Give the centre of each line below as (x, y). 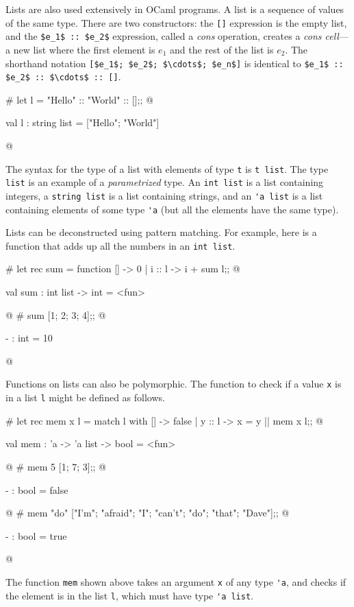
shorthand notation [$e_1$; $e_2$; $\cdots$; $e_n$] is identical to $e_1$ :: (175, 63)
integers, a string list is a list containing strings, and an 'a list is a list (164, 195)
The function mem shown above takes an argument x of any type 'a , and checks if (176, 581)
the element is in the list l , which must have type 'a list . (129, 595)
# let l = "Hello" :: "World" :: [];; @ (79, 99)
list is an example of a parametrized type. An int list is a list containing (165, 182)
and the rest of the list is (222, 49)
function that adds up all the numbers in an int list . (121, 245)
